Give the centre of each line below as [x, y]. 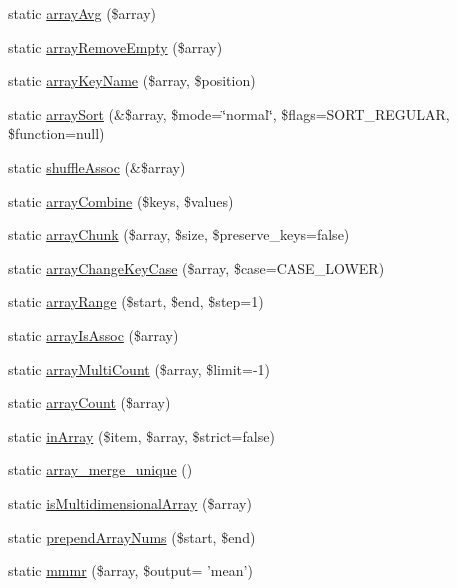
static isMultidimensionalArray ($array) [130, 502]
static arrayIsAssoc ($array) [93, 334]
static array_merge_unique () [100, 469]
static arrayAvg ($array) [82, 13]
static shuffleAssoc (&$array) [97, 166]
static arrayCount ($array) [89, 402]
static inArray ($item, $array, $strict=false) [141, 435]
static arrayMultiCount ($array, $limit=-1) [139, 368]
